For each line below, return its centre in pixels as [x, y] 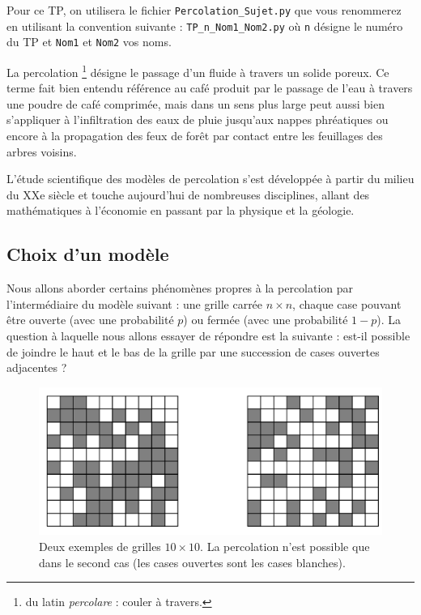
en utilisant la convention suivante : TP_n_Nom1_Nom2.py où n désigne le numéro [205, 26]
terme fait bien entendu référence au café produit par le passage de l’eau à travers [210, 88]
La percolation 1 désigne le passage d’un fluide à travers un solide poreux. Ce [198, 70]
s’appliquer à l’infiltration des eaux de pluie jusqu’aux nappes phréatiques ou [198, 120]
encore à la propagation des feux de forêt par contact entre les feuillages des [195, 135]
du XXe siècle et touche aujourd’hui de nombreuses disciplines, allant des [188, 194]
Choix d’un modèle [88, 254]
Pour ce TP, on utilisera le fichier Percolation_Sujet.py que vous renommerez [204, 10]
